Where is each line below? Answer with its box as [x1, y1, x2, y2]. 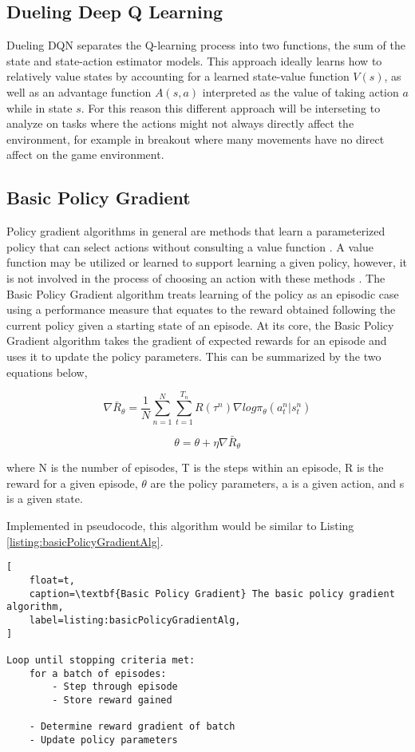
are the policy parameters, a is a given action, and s [150, 474, 405, 491]
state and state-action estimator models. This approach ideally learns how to [6, 52, 382, 69]
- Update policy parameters [29, 734, 178, 746]
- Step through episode [52, 681, 178, 693]
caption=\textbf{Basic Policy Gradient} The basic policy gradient [29, 588, 395, 600]
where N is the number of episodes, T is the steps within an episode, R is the [6, 459, 384, 476]
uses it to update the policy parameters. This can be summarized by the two [6, 347, 381, 364]
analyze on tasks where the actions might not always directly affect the [6, 115, 354, 132]
